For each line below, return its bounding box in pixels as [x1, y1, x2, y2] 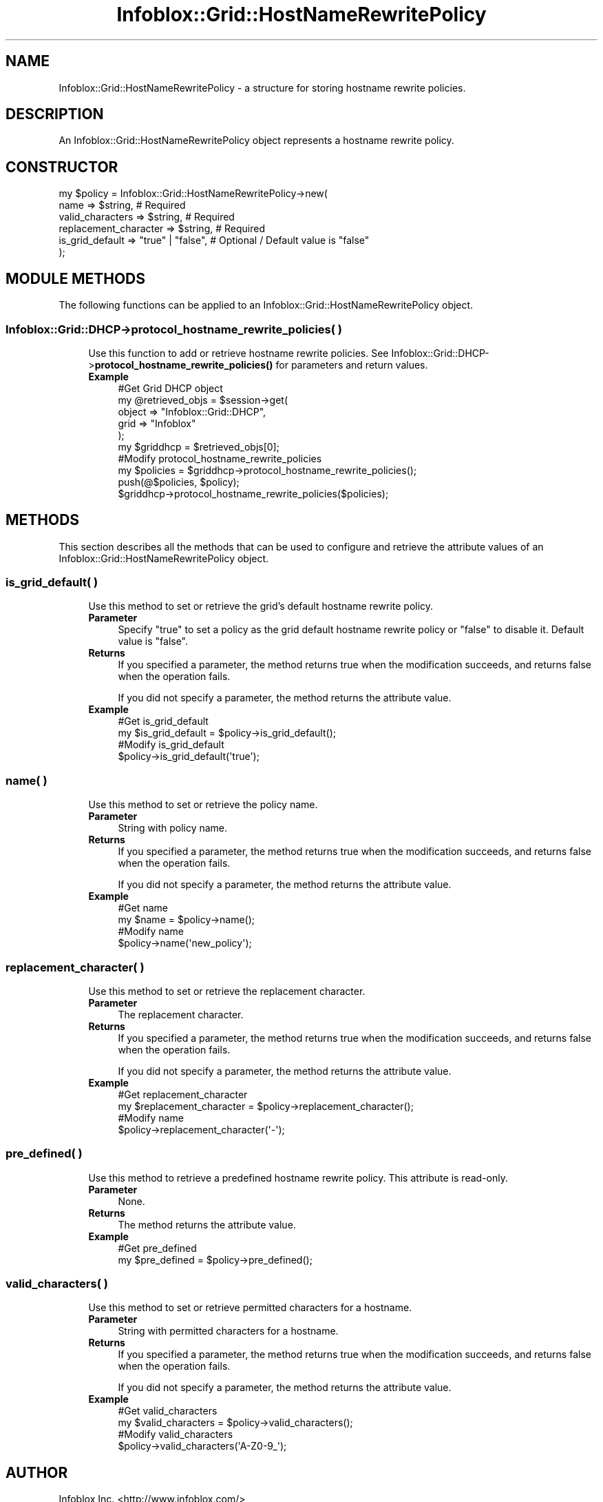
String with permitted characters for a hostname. [118, 1325, 339, 1337]
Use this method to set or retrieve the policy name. [88, 799, 318, 811]
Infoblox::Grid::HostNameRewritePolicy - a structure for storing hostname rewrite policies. [59, 81, 466, 94]
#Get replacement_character [118, 1088, 248, 1100]
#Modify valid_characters [118, 1428, 233, 1441]
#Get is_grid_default [118, 715, 209, 728]
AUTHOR [6, 1463, 68, 1481]
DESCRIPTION [6, 105, 104, 123]
